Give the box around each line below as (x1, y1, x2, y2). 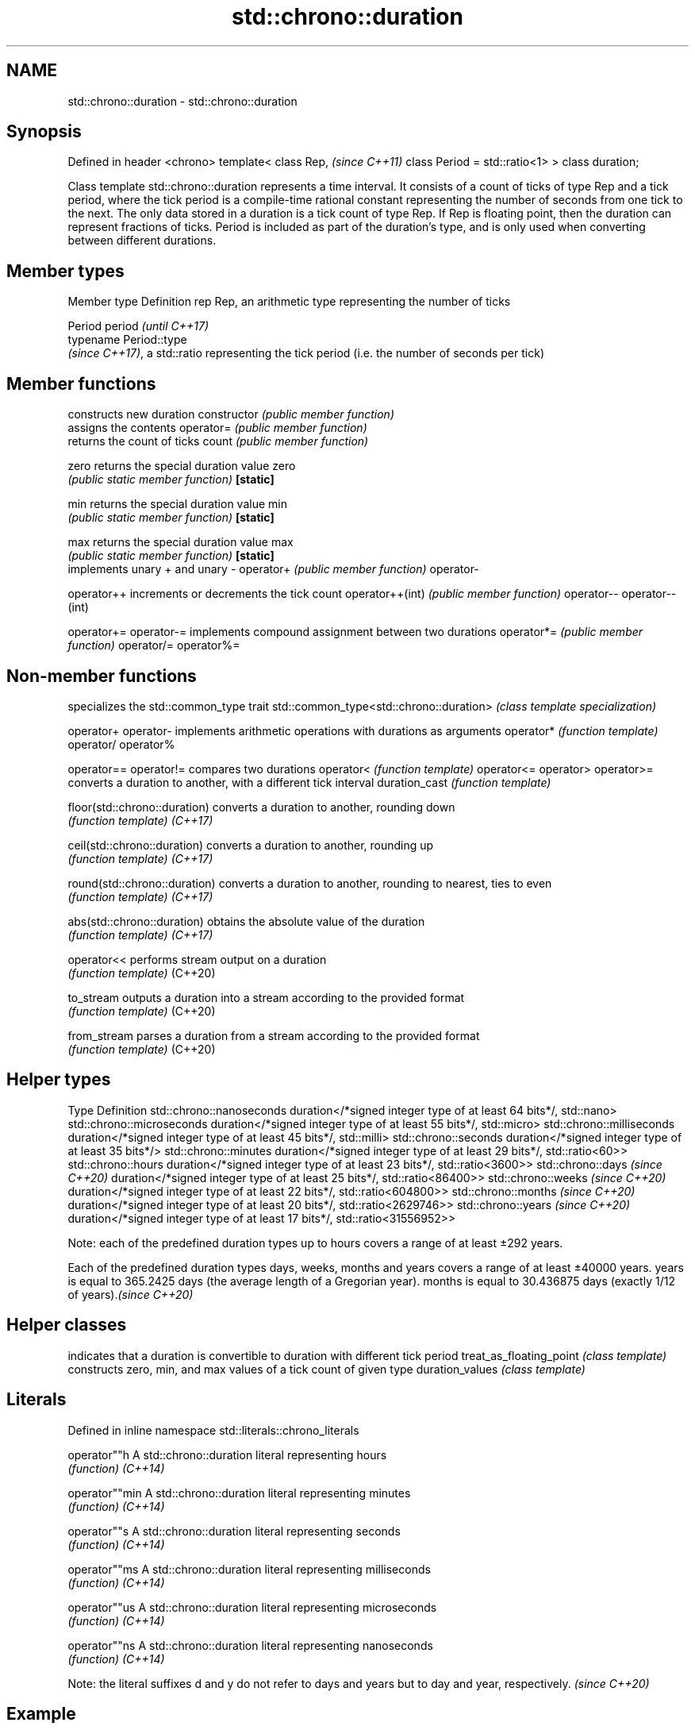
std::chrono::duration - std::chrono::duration (67, 94, 298, 108)
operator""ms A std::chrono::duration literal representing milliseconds (67, 1562, 431, 1576)
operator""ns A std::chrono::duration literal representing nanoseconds (67, 1638, 433, 1652)
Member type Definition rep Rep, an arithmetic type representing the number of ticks (67, 295, 511, 309)
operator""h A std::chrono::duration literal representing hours (67, 1447, 387, 1462)
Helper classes (6, 1315, 127, 1335)
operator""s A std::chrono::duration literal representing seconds (67, 1524, 401, 1538)
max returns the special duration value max (67, 535, 294, 549)
